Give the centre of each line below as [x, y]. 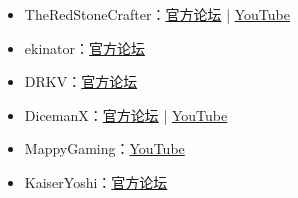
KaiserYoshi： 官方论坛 [96, 181]
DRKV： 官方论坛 [81, 81]
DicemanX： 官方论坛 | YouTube [126, 114]
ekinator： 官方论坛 [85, 47]
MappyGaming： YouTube [104, 148]
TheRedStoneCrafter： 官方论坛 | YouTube [157, 14]
